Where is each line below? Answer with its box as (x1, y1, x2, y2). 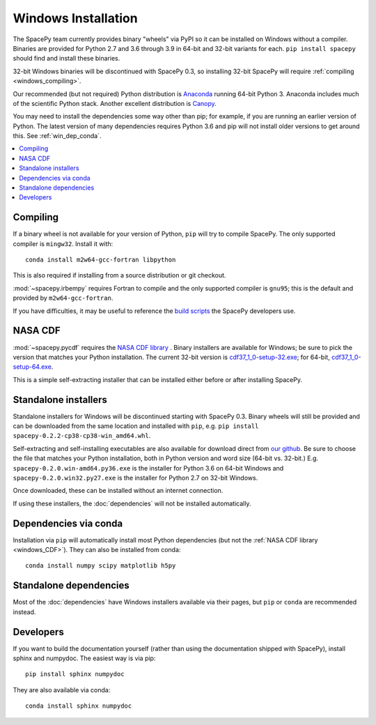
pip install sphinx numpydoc (25, 670, 125, 678)
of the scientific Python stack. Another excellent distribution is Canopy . (13, 99, 217, 107)
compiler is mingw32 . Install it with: (13, 239, 113, 247)
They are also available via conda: (13, 685, 111, 694)
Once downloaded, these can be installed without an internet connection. (13, 487, 224, 495)
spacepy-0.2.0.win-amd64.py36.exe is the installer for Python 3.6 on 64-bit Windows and (13, 464, 284, 472)
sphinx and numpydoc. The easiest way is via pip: (13, 654, 156, 662)
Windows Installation (13, 10, 139, 26)
